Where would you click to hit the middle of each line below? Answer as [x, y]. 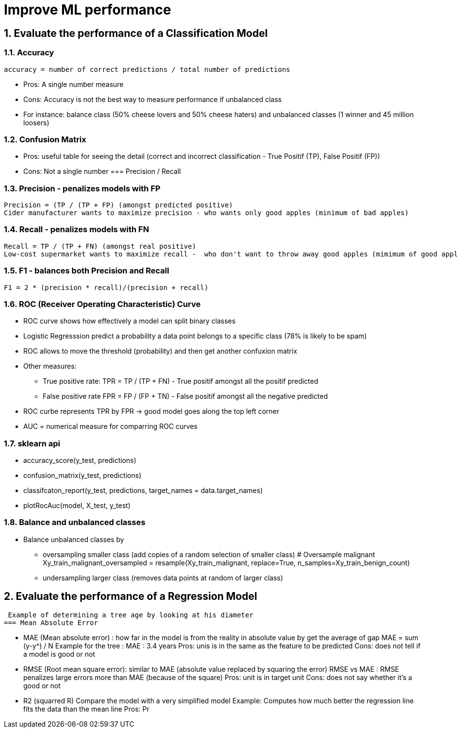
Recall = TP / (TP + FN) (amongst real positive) [100, 246]
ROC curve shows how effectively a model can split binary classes [130, 321]
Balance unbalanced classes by [74, 539]
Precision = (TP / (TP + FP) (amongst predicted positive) [119, 205]
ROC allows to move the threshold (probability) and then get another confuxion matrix [160, 351]
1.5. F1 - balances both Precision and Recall [87, 271]
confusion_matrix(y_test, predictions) [82, 476]
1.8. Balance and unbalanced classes [75, 522]
